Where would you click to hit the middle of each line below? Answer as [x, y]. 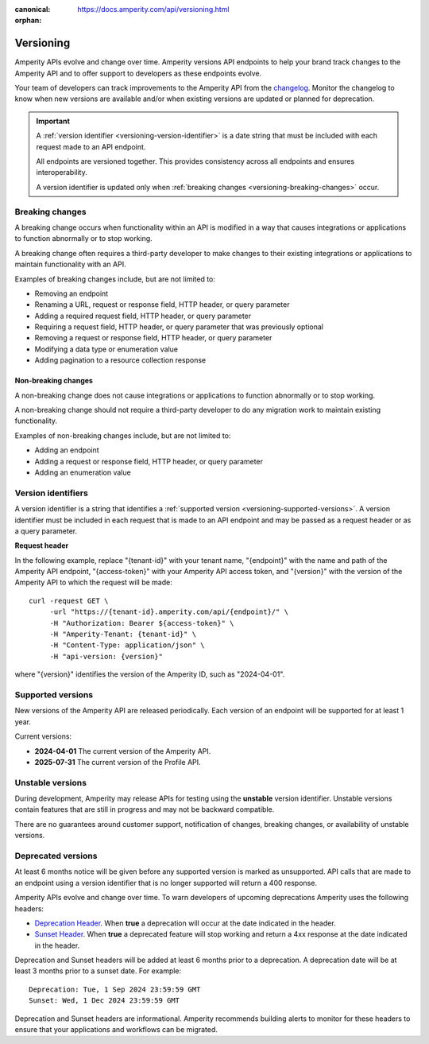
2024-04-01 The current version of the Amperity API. [123, 751]
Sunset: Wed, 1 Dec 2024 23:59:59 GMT [104, 1001]
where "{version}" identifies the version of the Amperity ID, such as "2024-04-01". [150, 674]
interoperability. [62, 173]
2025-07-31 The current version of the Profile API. [118, 762]
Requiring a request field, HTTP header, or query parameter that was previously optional [179, 327]
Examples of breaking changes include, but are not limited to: [115, 279]
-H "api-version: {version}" [106, 656]
